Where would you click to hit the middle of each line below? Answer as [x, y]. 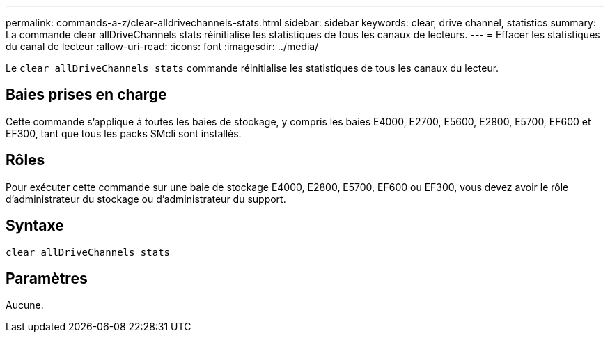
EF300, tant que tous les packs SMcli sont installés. [124, 133]
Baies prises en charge [86, 95]
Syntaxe [35, 226]
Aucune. [25, 305]
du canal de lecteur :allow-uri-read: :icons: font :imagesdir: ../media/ [162, 46]
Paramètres [47, 278]
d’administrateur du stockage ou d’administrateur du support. [146, 199]
